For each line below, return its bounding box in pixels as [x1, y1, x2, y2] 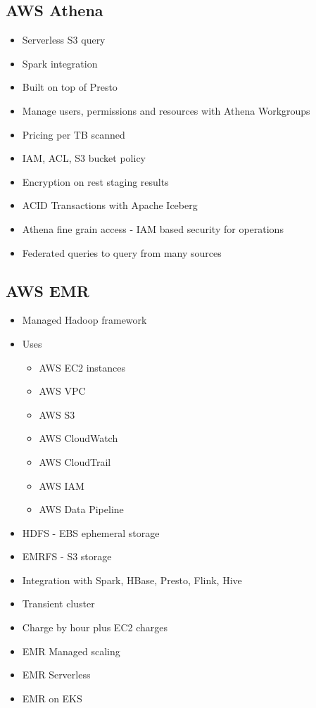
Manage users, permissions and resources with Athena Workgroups [22, 103, 310, 118]
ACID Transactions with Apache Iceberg [22, 198, 198, 213]
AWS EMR [6, 279, 89, 301]
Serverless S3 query [22, 32, 106, 47]
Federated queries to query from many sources [22, 245, 222, 260]
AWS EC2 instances [39, 360, 126, 374]
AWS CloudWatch [39, 431, 118, 445]
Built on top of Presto [22, 80, 118, 94]
